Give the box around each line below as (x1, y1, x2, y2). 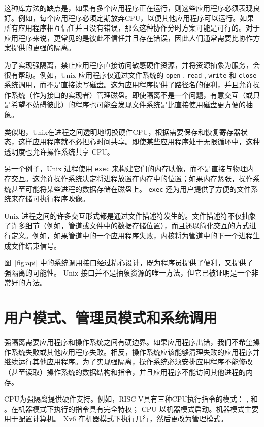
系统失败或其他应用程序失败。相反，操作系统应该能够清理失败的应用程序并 (11, 346, 260, 357)
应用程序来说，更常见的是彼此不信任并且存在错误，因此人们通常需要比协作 (4, 32, 253, 43)
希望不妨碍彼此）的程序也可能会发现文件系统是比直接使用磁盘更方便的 (11, 99, 246, 110)
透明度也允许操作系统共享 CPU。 (4, 146, 114, 157)
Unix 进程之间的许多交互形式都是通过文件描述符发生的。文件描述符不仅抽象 (4, 210, 256, 221)
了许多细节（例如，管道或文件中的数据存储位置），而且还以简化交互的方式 (4, 220, 249, 231)
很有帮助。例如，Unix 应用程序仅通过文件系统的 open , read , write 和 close (4, 69, 257, 80)
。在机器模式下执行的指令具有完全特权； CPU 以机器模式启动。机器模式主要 (4, 403, 259, 414)
